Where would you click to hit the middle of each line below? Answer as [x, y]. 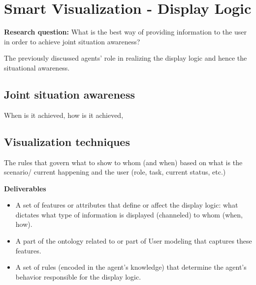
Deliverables [25, 188]
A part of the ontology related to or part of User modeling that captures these [134, 241]
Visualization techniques [67, 141]
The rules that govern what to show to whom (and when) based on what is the [123, 162]
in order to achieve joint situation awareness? [72, 41]
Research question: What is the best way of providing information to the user [125, 32]
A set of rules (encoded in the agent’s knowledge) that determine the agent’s [131, 267]
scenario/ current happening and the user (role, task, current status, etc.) [115, 172]
